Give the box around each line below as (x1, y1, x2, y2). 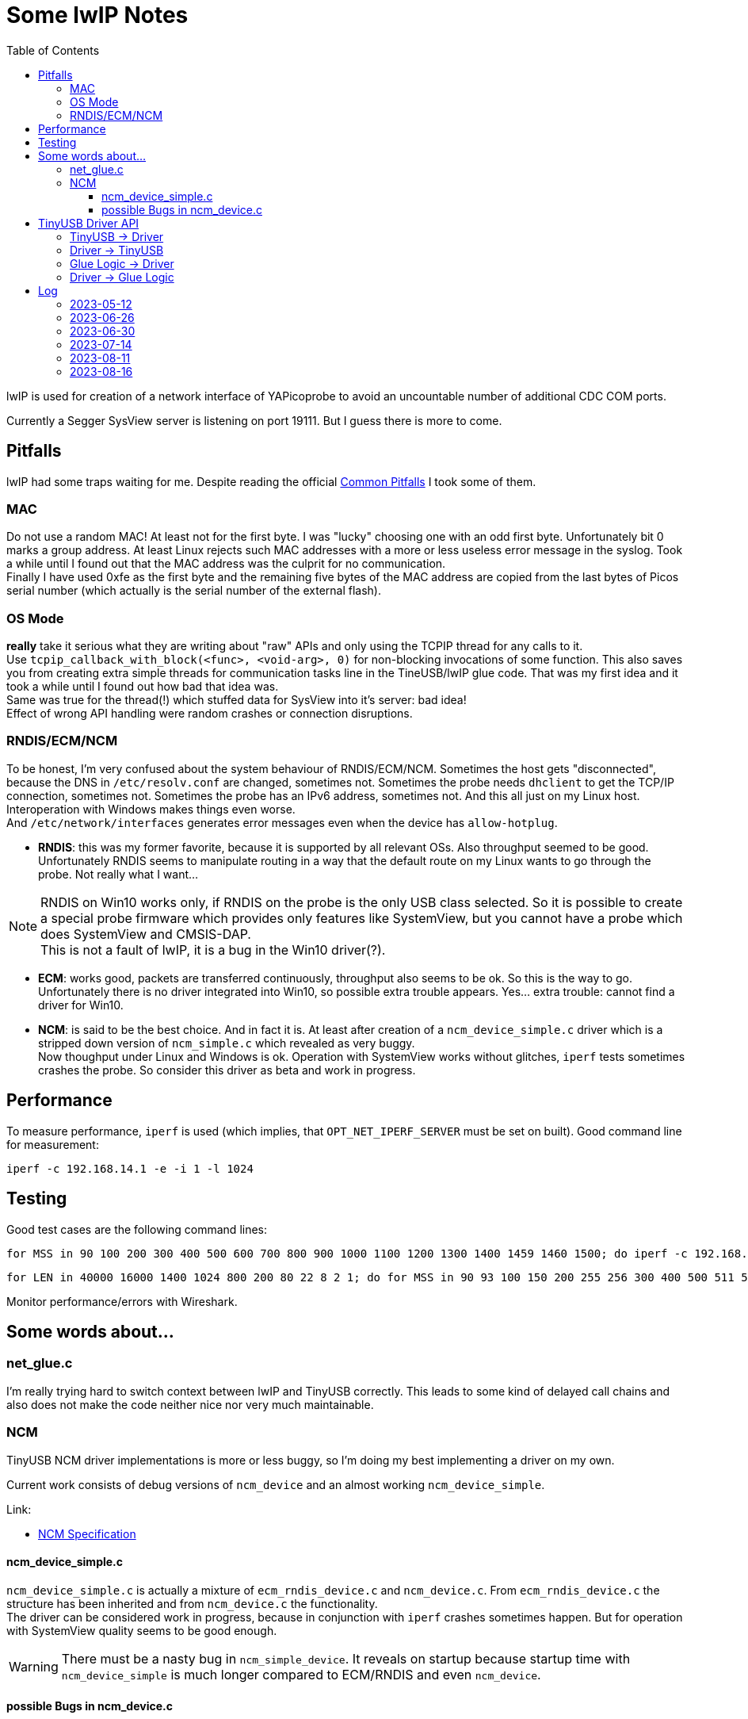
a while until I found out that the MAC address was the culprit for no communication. (6, 557, 446, 571)
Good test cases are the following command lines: (6, 1222, 268, 1236)
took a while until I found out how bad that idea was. (6, 680, 279, 694)
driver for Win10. (38, 997, 124, 1012)
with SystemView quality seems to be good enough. (6, 1623, 277, 1637)
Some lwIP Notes (6, 2, 189, 29)
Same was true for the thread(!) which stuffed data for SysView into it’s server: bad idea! (6, 693, 467, 707)
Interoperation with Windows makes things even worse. (6, 802, 296, 816)
